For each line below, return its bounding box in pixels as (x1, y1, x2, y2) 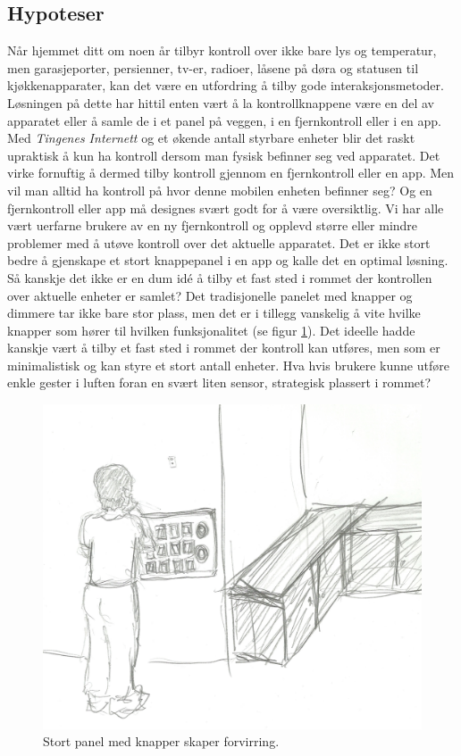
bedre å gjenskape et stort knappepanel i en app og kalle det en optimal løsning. (7, 251, 448, 270)
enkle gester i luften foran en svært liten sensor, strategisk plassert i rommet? (7, 373, 432, 392)
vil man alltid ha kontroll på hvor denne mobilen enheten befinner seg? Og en (7, 180, 432, 199)
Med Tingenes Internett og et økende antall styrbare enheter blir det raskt (7, 129, 415, 147)
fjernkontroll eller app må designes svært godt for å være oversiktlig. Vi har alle (7, 198, 444, 217)
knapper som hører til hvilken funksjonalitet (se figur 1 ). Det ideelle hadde (7, 320, 415, 339)
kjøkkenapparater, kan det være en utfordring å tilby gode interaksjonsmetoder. (7, 76, 444, 95)
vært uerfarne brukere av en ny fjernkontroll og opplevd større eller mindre (7, 216, 418, 235)
